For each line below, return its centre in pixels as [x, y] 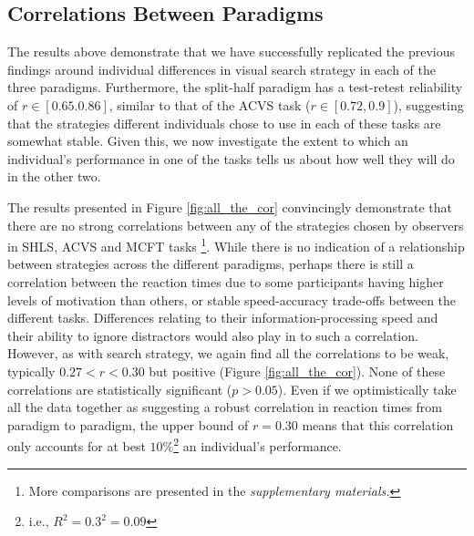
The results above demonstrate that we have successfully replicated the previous [232, 52]
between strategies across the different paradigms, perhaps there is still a [211, 264]
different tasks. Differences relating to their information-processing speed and [223, 318]
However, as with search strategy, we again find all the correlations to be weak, [228, 353]
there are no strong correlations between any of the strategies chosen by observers [236, 225]
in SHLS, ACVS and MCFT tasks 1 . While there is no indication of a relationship [236, 245]
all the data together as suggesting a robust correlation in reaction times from [225, 407]
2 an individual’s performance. [258, 444]
